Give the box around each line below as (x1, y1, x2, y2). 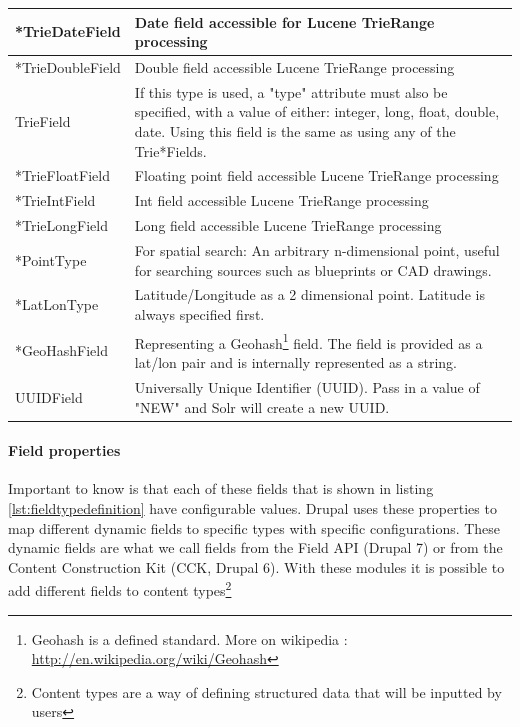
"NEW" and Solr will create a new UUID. (134, 396, 390, 417)
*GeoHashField (15, 340, 108, 361)
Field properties (8, 440, 121, 461)
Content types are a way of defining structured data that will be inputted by (31, 681, 502, 702)
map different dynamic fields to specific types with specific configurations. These (8, 517, 501, 538)
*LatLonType (15, 294, 99, 315)
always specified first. (134, 303, 265, 324)
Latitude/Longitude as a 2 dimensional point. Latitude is (134, 284, 485, 305)
